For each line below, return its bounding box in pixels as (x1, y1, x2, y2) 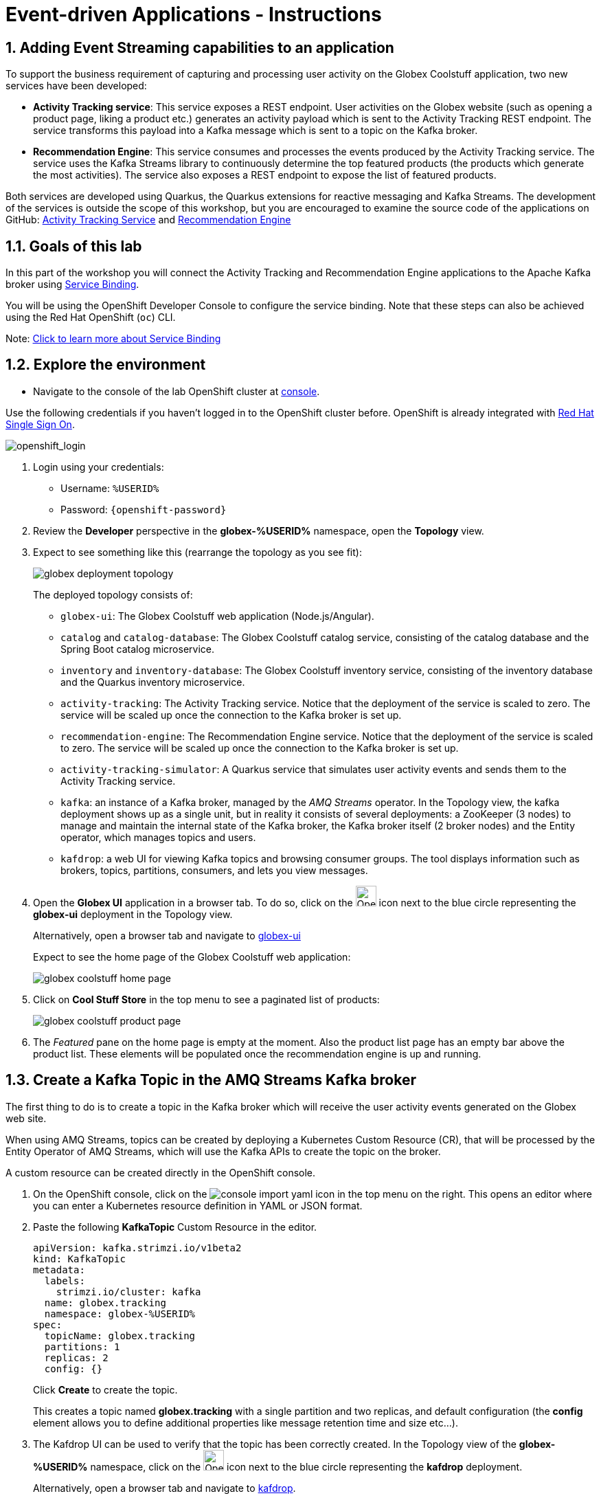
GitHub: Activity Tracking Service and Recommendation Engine (5, 214, 291, 226)
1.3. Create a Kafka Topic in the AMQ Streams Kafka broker (5, 1071, 416, 1089)
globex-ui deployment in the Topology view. (33, 908, 233, 920)
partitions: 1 (44, 1341, 120, 1352)
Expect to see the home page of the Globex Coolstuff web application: (33, 950, 351, 963)
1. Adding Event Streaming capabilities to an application (5, 38, 394, 56)
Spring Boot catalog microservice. (60, 642, 215, 655)
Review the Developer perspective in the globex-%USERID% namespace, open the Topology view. (33, 524, 484, 537)
